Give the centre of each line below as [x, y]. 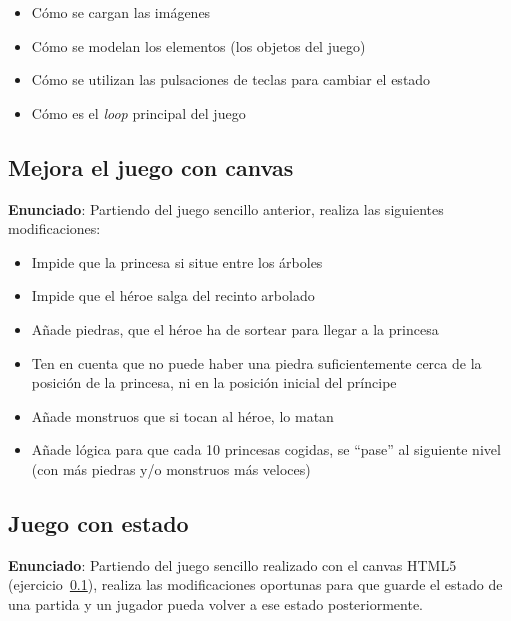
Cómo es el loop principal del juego [138, 112]
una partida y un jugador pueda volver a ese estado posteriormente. [216, 603]
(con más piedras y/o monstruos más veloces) [171, 468]
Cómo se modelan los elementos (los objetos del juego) [198, 45]
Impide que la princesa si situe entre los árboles [177, 261]
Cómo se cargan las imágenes [121, 12]
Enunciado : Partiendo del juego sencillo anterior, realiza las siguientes [226, 208]
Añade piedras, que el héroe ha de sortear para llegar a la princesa [235, 328]
